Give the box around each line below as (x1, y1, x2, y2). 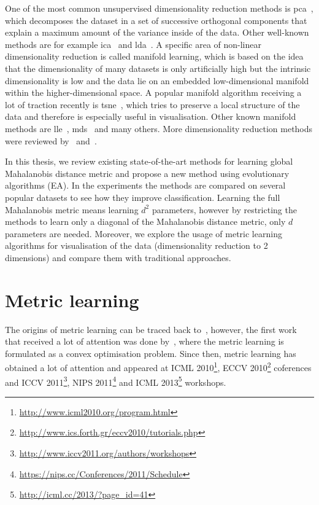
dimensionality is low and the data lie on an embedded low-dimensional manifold (5, 74, 309, 87)
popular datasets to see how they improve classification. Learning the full (5, 190, 280, 203)
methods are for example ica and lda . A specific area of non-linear (5, 37, 262, 50)
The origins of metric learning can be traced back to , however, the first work (5, 323, 297, 335)
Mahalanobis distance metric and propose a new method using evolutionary (5, 166, 290, 179)
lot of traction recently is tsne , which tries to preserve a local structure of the (5, 98, 300, 111)
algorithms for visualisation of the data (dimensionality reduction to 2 (5, 239, 268, 252)
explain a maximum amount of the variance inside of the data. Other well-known (5, 26, 309, 39)
